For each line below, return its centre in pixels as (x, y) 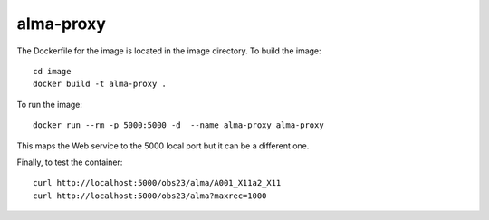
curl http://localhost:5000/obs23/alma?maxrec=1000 (150, 196)
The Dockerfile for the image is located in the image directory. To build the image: (169, 51)
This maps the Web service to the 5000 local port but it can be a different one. (163, 146)
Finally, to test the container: (70, 162)
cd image (52, 71)
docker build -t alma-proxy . (100, 84)
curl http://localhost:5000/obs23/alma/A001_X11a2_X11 (157, 183)
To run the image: (50, 104)
